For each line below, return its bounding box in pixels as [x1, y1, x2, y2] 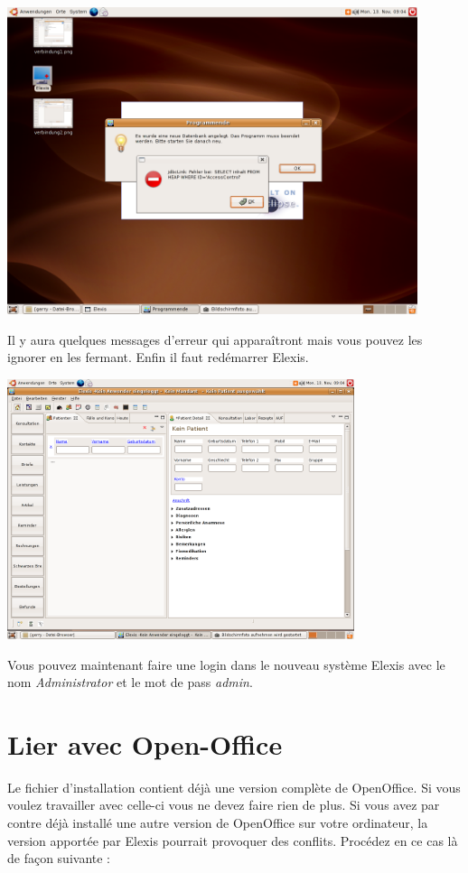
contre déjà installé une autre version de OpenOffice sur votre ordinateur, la [7, 813, 428, 832]
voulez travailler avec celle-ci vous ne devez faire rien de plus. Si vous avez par [7, 795, 440, 814]
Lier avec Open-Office [7, 725, 283, 762]
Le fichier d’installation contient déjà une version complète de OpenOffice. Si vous [7, 777, 461, 796]
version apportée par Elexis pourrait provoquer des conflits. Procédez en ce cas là [7, 831, 458, 850]
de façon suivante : [7, 849, 111, 868]
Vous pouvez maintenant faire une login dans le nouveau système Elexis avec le [7, 655, 445, 673]
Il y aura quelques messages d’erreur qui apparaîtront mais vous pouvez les [7, 330, 423, 348]
